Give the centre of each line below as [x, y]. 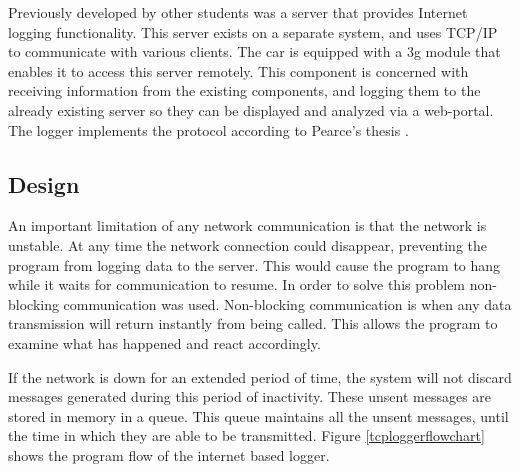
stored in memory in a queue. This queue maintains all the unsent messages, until [258, 415]
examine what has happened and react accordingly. [164, 342]
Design [44, 183]
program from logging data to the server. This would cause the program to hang [254, 264]
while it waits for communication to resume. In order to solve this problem [237, 284]
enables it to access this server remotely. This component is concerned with [238, 70]
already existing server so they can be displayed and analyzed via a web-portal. [251, 109]
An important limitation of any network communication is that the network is [247, 225]
